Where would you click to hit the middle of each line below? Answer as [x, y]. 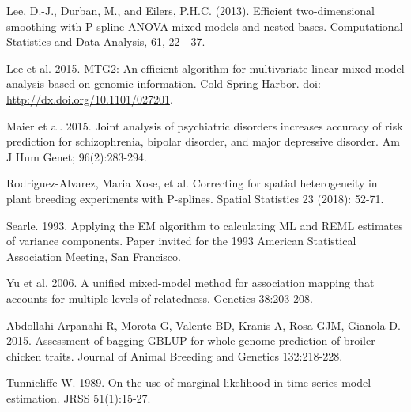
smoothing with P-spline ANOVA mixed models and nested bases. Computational [205, 26]
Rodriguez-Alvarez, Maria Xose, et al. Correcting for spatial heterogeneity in [192, 183]
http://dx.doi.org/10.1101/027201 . [90, 98]
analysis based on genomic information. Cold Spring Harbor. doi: [164, 83]
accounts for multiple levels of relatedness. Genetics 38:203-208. [160, 298]
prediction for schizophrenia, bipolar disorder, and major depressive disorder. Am [203, 141]
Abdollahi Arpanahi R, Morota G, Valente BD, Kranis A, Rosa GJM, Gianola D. [204, 325]
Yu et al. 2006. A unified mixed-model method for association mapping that [190, 283]
